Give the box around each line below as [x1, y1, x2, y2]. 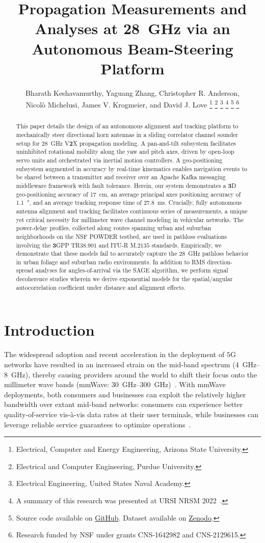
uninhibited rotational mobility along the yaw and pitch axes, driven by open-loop [16, 147, 234, 156]
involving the [16, 240, 51, 249]
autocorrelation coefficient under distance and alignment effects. [16, 283, 185, 291]
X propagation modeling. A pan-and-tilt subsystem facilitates [72, 139, 236, 147]
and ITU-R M [98, 240, 136, 249]
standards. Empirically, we [151, 240, 222, 249]
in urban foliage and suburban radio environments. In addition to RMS [16, 257, 205, 266]
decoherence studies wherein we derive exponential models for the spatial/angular [16, 275, 233, 283]
